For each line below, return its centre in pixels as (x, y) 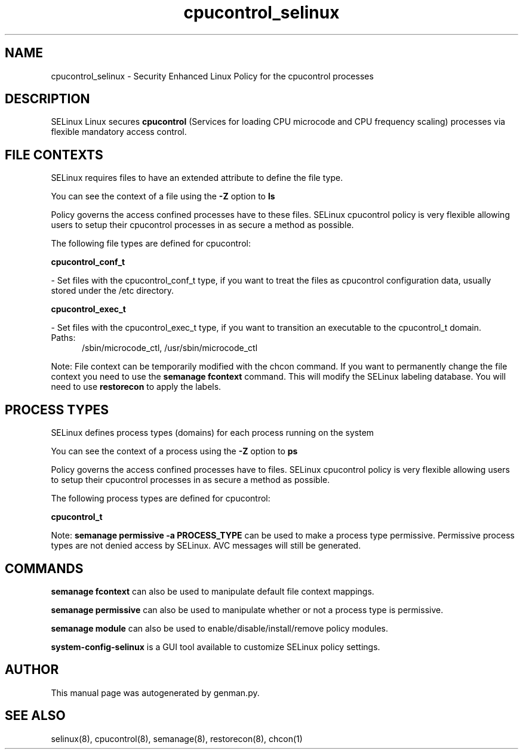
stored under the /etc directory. (113, 291)
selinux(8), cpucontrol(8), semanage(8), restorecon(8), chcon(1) (177, 738)
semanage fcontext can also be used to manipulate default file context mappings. (213, 591)
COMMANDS (44, 568)
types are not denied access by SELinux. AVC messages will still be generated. (206, 546)
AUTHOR (32, 670)
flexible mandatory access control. (119, 132)
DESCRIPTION (47, 99)
